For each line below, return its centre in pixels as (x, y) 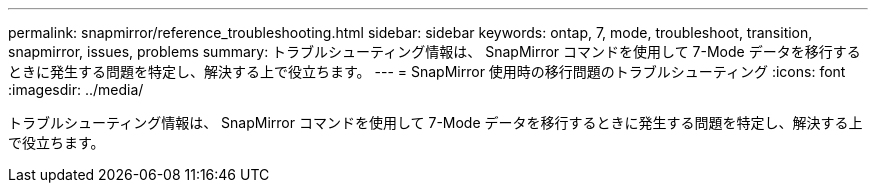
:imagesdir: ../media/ (76, 89)
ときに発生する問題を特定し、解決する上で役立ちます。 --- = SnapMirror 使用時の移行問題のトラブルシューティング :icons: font (427, 71)
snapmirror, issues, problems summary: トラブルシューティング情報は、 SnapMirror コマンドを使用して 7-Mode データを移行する (434, 51)
